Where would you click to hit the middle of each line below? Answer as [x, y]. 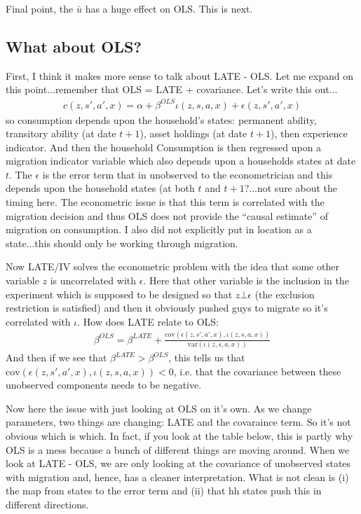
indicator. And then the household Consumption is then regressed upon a [164, 147]
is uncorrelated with [93, 280]
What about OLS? [74, 46]
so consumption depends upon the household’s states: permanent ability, [161, 119]
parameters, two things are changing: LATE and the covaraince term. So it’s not [178, 422]
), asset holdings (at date [193, 133]
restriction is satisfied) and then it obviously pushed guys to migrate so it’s [167, 308]
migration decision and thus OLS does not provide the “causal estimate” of [167, 215]
